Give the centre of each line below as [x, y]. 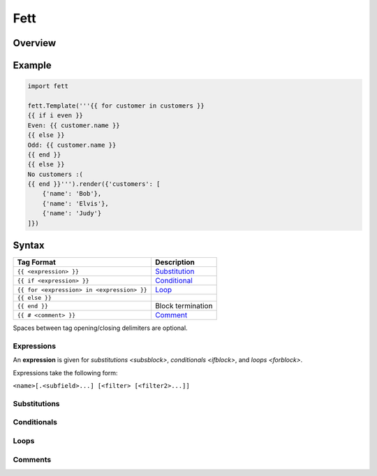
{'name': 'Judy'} [72, 214]
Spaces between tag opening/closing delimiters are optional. [100, 328]
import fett [48, 86]
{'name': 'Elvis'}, [76, 203]
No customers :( [56, 174]
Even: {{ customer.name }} [74, 125]
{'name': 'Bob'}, [72, 194]
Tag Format [36, 262]
